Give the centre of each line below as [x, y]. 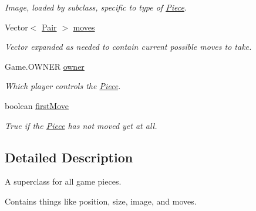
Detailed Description [69, 157]
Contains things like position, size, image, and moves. [101, 201]
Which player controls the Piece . [63, 86]
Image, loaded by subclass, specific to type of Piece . [96, 7]
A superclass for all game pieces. [63, 181]
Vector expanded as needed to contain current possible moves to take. [128, 47]
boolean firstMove [37, 105]
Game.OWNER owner [45, 66]
